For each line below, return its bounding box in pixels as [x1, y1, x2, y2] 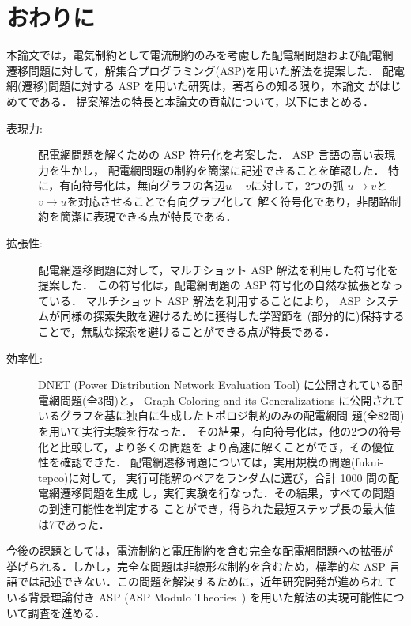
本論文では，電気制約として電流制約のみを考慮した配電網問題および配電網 [6, 47, 394, 63]
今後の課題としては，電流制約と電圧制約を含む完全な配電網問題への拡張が [6, 542, 394, 559]
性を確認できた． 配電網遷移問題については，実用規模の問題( [38, 454, 356, 470]
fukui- [355, 454, 384, 470]
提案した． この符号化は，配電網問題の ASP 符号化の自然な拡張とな [38, 277, 392, 293]
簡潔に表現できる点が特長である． [59, 208, 237, 224]
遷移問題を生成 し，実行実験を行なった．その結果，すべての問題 [59, 485, 395, 501]
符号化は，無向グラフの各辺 [81, 177, 226, 194]
